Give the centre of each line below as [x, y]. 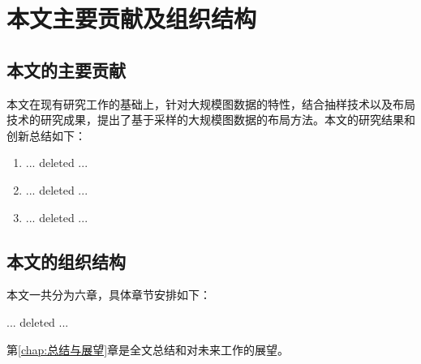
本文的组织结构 [66, 261]
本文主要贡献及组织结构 [132, 18]
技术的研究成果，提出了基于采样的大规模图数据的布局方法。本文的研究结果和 [211, 120]
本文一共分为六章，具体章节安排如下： [109, 295]
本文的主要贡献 [66, 69]
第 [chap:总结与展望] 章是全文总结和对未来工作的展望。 [148, 349]
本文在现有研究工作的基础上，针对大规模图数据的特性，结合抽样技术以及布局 [211, 103]
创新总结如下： [46, 135]
